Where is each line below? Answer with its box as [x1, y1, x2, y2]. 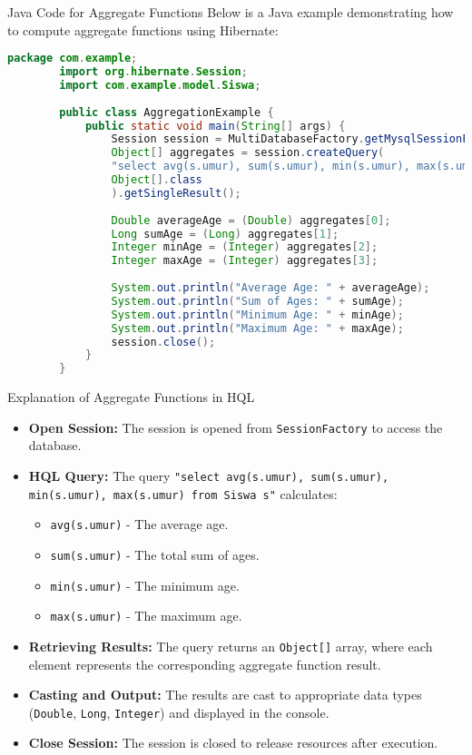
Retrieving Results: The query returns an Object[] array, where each [28, 636, 433, 655]
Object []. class [111, 173, 202, 187]
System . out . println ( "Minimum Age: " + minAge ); [111, 308, 404, 321]
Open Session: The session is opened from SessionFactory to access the [28, 417, 443, 436]
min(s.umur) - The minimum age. [50, 575, 240, 594]
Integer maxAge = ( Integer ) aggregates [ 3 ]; [111, 254, 379, 268]
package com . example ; [7, 52, 138, 65]
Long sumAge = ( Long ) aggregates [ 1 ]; [111, 227, 339, 240]
